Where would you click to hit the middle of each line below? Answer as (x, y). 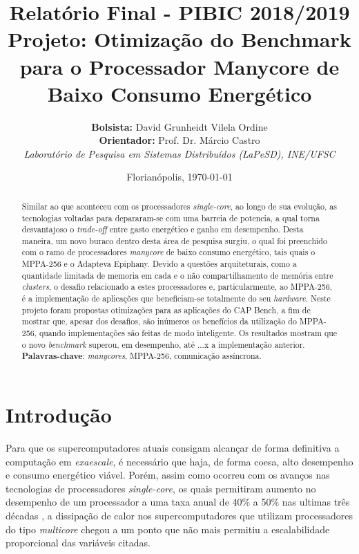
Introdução (59, 415)
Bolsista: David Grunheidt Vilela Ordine (179, 126)
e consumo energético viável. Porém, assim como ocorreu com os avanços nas (168, 475)
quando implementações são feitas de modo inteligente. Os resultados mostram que (188, 333)
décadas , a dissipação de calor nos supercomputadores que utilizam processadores (179, 515)
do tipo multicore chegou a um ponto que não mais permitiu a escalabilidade (168, 529)
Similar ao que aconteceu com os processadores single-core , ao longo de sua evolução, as (179, 206)
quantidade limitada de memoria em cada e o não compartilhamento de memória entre (177, 275)
